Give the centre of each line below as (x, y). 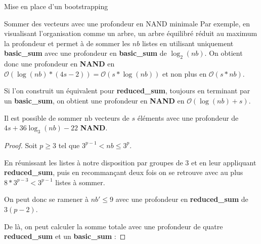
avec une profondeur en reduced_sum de (182, 199)
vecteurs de (112, 117)
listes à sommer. (80, 182)
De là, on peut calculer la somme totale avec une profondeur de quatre (114, 226)
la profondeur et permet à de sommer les (67, 43)
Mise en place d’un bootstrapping (56, 6)
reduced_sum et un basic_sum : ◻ (65, 236)
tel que (69, 145)
